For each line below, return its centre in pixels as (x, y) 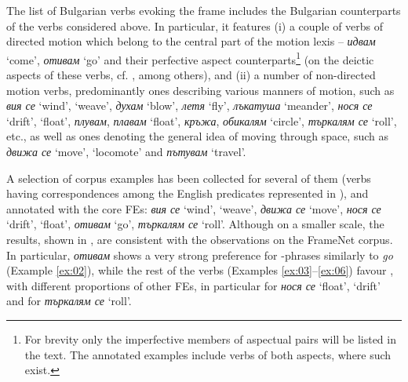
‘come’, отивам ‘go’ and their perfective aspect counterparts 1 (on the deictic (190, 58)
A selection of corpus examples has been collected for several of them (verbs (189, 178)
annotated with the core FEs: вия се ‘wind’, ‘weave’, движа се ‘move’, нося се (194, 208)
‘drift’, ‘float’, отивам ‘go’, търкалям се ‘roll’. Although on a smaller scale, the (195, 224)
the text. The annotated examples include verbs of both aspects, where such (208, 354)
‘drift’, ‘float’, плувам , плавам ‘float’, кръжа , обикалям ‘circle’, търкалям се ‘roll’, (202, 120)
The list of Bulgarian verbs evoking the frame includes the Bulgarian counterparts (204, 10)
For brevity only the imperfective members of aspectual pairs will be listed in (210, 338)
